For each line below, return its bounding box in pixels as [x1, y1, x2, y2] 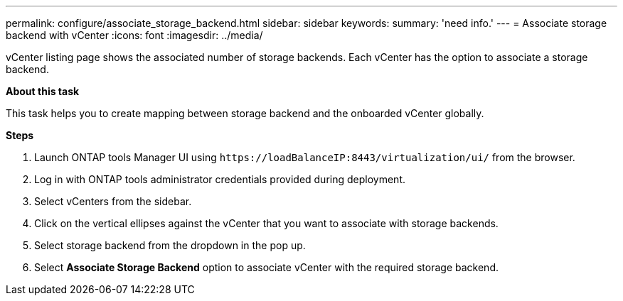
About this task [6, 85, 80, 97]
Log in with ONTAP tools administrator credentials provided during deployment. [34, 173, 405, 185]
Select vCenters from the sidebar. [34, 195, 192, 207]
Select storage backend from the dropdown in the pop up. [34, 239, 306, 251]
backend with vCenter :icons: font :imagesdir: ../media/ [6, 29, 263, 41]
